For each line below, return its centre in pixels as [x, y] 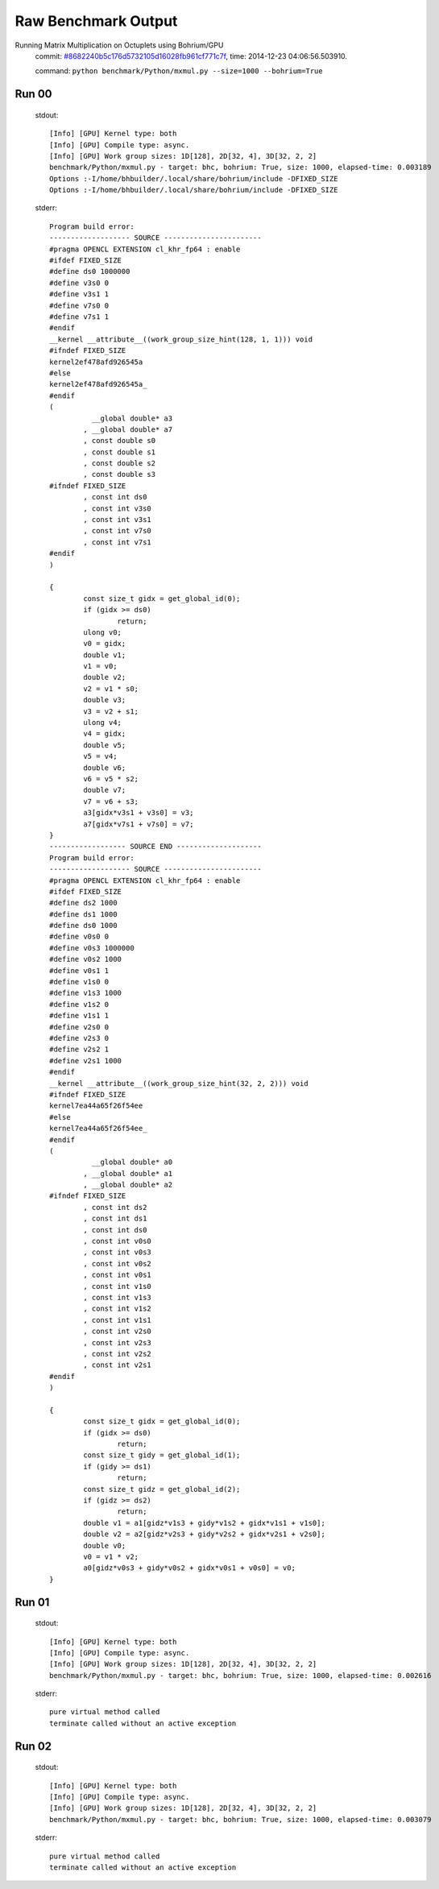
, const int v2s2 [118, 1354]
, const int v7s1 [118, 542]
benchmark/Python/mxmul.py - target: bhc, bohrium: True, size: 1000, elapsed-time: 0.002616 [240, 1675]
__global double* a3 [132, 418]
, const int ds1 [115, 1219]
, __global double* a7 [128, 429]
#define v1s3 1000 [86, 993]
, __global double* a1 [128, 1173]
